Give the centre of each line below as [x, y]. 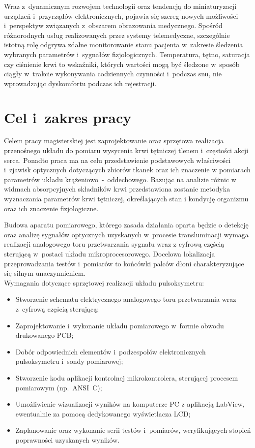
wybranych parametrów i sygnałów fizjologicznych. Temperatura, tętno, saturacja [127, 54]
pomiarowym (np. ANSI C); [59, 387]
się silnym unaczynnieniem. [45, 273]
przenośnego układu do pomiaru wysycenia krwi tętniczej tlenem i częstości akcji [126, 150]
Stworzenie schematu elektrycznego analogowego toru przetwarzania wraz [126, 299]
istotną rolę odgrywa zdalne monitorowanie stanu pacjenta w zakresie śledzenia [124, 45]
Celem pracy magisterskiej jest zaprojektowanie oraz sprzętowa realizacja [114, 141]
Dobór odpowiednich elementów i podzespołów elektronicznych [111, 351]
